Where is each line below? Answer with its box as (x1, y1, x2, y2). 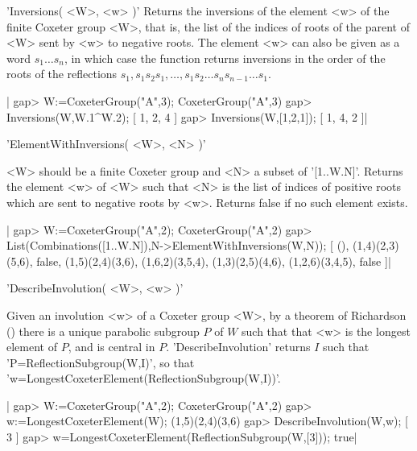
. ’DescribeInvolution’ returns (166, 338, 311, 355)
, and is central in (68, 338, 155, 355)
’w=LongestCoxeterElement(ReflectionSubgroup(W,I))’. (6, 370, 281, 387)
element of (6, 338, 57, 355)
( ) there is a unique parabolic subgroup (6, 322, 200, 339)
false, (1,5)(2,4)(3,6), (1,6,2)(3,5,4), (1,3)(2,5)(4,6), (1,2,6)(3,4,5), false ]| (36, 252, 391, 269)
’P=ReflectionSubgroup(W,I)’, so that (6, 354, 195, 370)
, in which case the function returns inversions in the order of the (64, 49, 386, 66)
